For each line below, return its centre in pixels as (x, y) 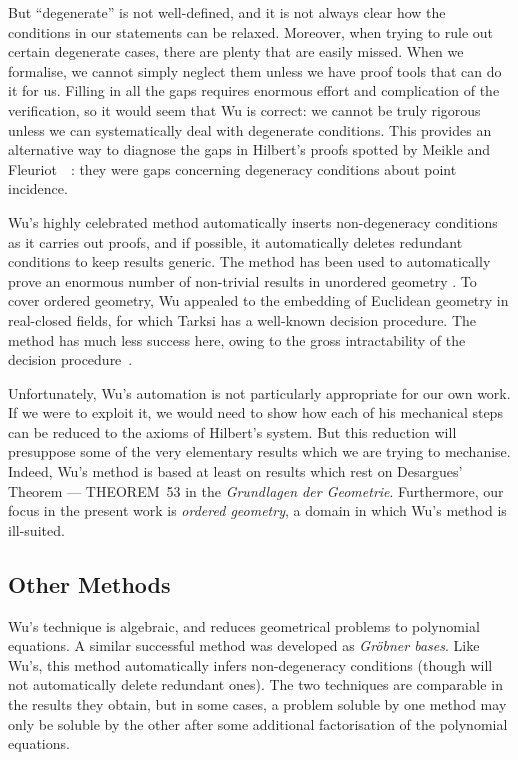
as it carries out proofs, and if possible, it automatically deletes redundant (235, 241)
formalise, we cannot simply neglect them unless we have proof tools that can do (255, 70)
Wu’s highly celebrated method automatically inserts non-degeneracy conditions (253, 221)
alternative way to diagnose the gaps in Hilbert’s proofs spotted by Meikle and (249, 149)
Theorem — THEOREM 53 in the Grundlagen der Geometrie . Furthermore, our (256, 490)
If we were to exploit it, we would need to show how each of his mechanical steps (255, 412)
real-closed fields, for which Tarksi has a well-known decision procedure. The (242, 319)
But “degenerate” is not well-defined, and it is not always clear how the (227, 12)
